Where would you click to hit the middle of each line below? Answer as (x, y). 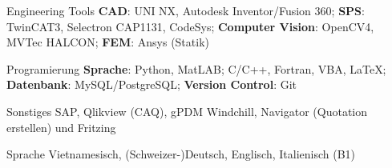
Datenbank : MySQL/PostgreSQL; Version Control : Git (152, 84)
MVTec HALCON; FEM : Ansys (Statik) (108, 42)
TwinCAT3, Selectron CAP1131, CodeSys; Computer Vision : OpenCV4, (190, 26)
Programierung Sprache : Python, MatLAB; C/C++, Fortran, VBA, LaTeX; (196, 68)
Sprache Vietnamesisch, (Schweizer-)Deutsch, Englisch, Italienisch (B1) (181, 154)
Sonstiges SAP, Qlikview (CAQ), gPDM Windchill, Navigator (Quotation (187, 111)
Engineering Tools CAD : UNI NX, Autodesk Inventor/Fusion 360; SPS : (186, 10)
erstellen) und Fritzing (61, 127)
